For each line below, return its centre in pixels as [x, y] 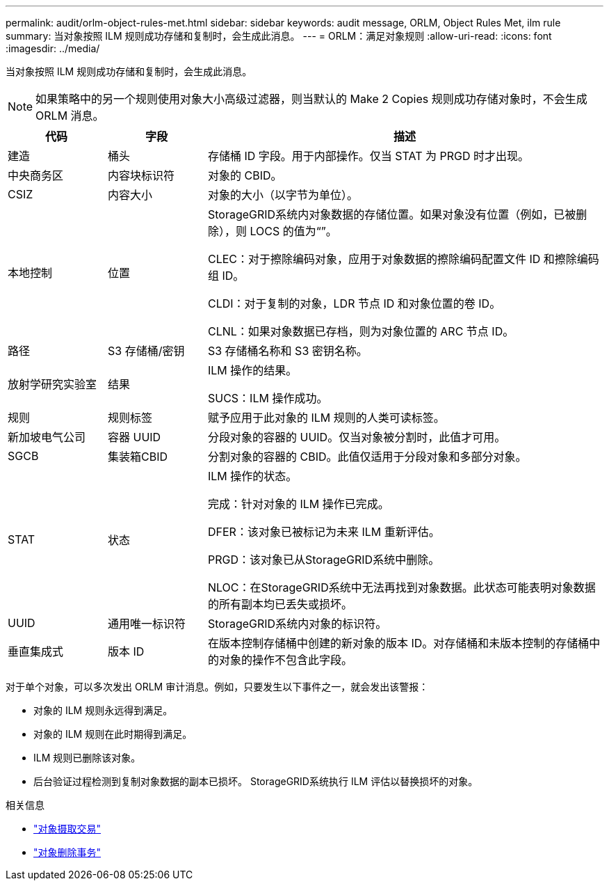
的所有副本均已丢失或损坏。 [280, 604]
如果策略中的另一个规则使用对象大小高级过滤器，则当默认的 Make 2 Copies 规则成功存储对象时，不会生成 [311, 99]
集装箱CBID [137, 457]
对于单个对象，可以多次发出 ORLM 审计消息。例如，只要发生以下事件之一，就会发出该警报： [217, 687]
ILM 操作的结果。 [252, 370]
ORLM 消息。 [70, 116]
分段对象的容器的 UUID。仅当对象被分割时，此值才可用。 [357, 437]
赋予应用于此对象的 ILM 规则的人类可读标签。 [326, 418]
